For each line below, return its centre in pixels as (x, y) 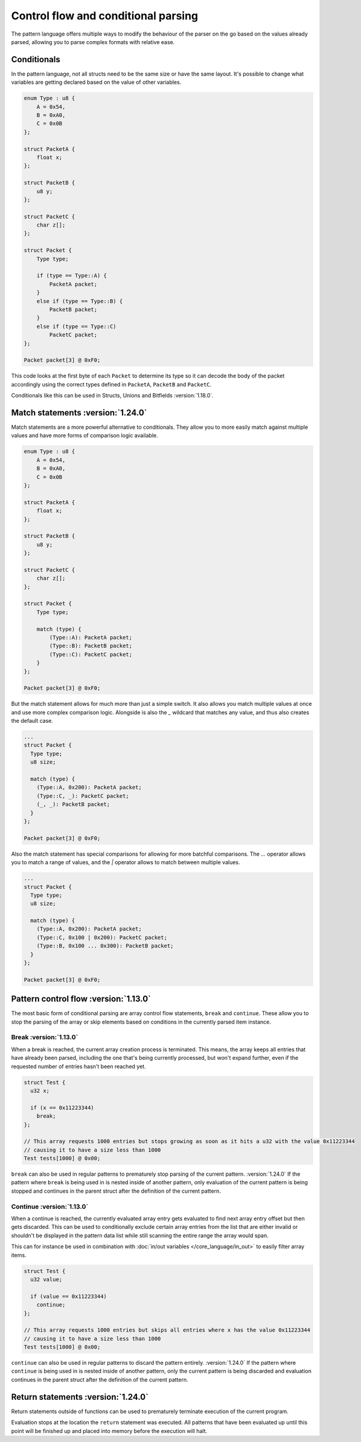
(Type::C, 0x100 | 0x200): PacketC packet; (102, 937)
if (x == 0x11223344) (62, 1107)
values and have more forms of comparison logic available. (85, 435)
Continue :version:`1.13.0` (50, 1206)
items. (19, 1255)
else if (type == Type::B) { (80, 301)
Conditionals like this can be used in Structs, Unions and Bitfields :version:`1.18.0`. (112, 396)
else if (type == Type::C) (77, 326)
